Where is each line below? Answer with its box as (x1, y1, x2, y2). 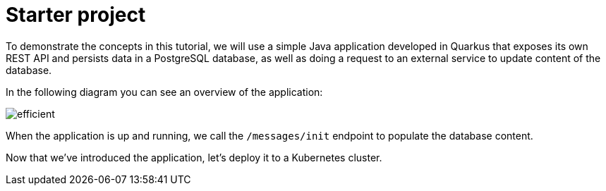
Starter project (6, 3, 146, 27)
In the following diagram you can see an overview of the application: (6, 85, 323, 98)
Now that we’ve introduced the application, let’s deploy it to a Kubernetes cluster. (6, 151, 382, 164)
